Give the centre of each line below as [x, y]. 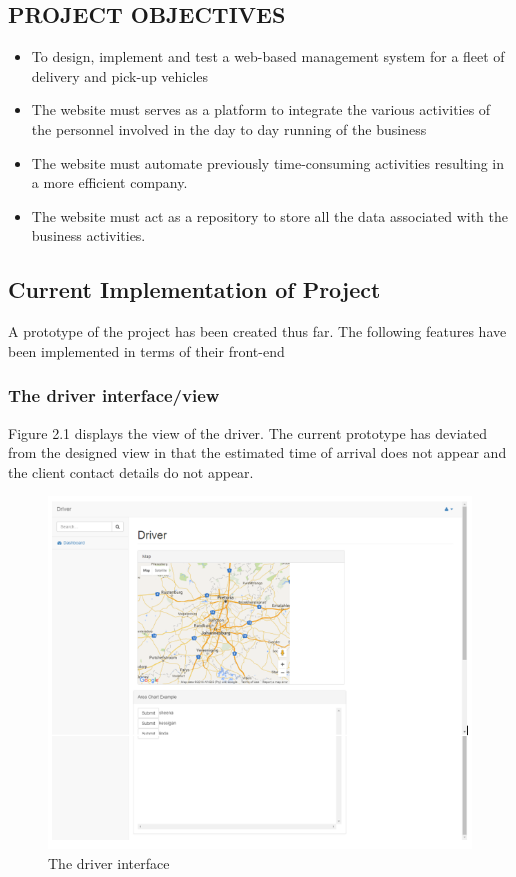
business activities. [88, 235]
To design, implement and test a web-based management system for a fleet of [268, 56]
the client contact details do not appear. [131, 471]
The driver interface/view [114, 395]
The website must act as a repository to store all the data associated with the [269, 215]
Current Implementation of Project [194, 289]
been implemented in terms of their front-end [146, 350]
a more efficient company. [109, 182]
